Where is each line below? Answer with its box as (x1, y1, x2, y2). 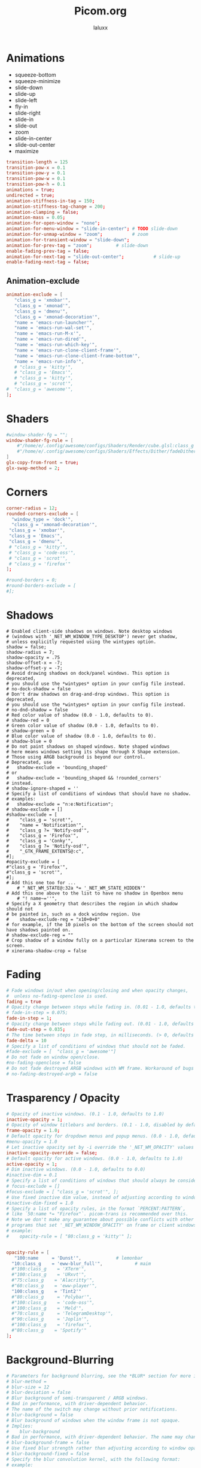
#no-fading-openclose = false (6, 1060, 82, 1066)
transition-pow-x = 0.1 (6, 165, 66, 171)
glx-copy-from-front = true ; (6, 460, 79, 466)
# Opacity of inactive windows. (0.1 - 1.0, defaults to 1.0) (6, 1111, 165, 1117)
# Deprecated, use (6, 759, 52, 765)
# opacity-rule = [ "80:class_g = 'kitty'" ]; (6, 1233, 133, 1239)
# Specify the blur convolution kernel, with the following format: (6, 1456, 181, 1462)
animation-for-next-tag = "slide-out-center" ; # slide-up (6, 253, 181, 260)
